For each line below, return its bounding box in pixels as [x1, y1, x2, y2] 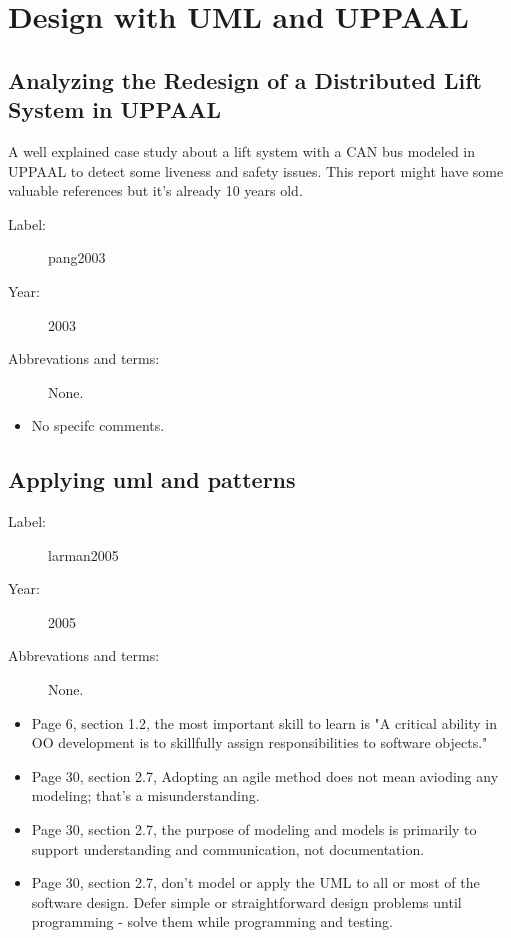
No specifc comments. [31, 415, 165, 436]
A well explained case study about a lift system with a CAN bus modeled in [8, 140, 476, 161]
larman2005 [48, 544, 119, 565]
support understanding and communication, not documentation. [31, 838, 425, 859]
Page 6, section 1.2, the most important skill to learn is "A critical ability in [31, 712, 497, 733]
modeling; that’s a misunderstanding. [31, 785, 260, 806]
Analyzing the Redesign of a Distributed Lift [8, 64, 482, 95]
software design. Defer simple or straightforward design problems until [31, 891, 462, 912]
